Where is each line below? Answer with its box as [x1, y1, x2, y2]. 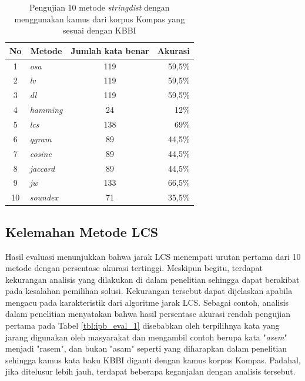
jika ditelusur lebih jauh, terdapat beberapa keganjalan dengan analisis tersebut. [5, 365, 296, 377]
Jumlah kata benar [71, 44, 149, 56]
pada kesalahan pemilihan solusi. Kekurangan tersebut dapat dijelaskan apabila [5, 285, 293, 297]
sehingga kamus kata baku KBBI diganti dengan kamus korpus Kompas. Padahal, [5, 353, 301, 366]
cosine [29, 147, 52, 159]
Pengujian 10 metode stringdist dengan [29, 1, 170, 13]
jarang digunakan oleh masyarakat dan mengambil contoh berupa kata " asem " [5, 330, 287, 343]
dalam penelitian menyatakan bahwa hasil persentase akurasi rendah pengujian [5, 308, 291, 320]
